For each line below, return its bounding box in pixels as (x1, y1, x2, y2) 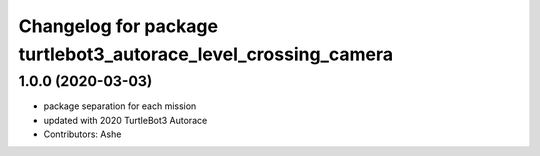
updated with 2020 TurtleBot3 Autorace (43, 114, 208, 126)
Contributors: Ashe (43, 128, 122, 140)
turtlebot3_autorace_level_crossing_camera (18, 43, 394, 65)
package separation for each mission (43, 100, 197, 112)
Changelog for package (18, 15, 219, 37)
